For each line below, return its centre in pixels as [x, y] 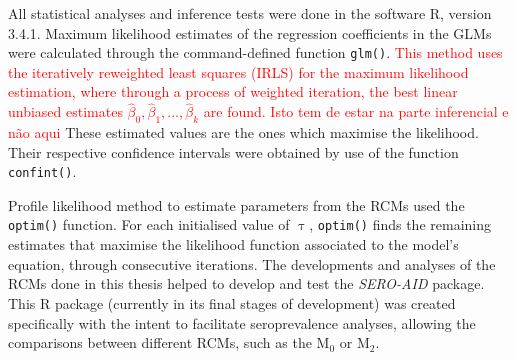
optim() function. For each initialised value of [149, 224]
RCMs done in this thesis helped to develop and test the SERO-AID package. [246, 283]
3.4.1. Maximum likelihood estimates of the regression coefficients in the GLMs [250, 32]
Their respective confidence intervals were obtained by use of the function [233, 151]
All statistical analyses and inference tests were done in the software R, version [250, 13]
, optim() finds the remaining [400, 224]
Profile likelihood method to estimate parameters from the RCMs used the [236, 204]
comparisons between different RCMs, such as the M [169, 342]
